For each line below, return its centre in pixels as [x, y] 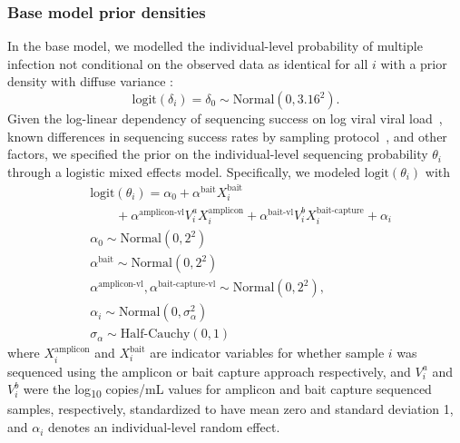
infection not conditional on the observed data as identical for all [188, 63]
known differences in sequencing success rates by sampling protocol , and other [227, 136]
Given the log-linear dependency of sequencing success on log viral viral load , [225, 118]
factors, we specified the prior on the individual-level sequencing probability [218, 154]
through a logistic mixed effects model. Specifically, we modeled [184, 171]
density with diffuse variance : [90, 81]
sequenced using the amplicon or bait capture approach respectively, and [209, 371]
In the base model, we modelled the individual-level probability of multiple [215, 46]
